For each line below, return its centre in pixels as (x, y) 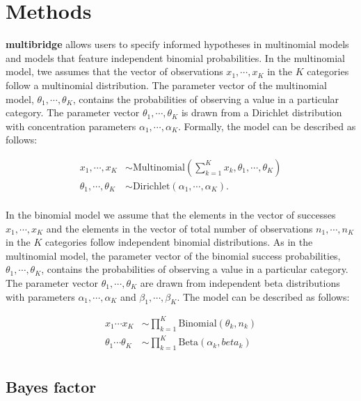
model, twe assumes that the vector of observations (114, 71)
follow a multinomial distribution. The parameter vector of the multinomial (166, 85)
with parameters (40, 296)
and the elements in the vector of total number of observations (179, 228)
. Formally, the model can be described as (267, 126)
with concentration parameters (71, 126)
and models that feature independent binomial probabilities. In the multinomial (175, 57)
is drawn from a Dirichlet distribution (262, 112)
